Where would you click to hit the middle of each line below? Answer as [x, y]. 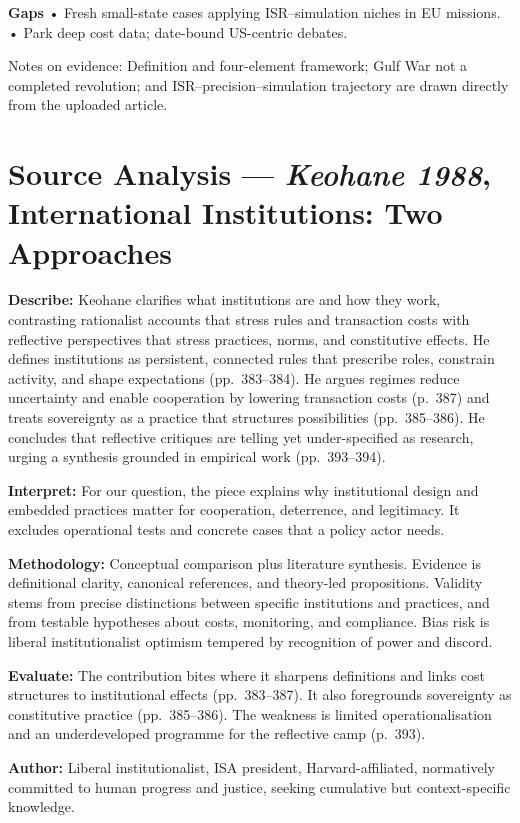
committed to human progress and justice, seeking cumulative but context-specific [259, 786]
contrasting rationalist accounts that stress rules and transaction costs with [239, 319]
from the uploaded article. [88, 104]
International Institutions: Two [225, 212]
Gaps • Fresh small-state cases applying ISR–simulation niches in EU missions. [254, 12]
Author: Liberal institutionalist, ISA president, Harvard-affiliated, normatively [251, 766]
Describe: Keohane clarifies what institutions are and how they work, [224, 299]
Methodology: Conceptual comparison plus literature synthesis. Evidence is [244, 562]
